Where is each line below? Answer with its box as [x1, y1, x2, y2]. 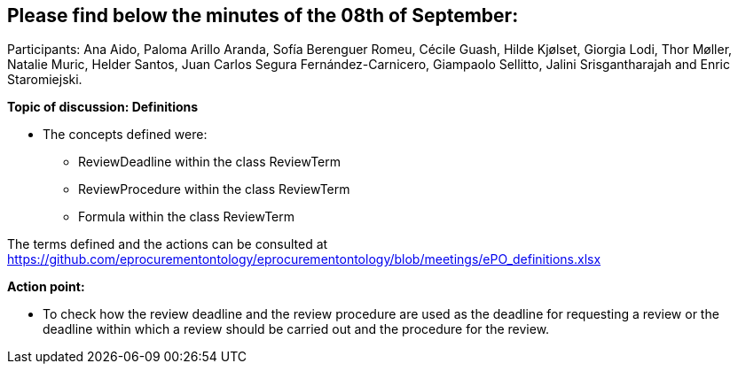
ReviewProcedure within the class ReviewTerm [78, 182, 350, 197]
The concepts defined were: [43, 127, 208, 143]
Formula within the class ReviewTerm [78, 209, 295, 225]
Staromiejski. [7, 72, 82, 88]
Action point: [7, 279, 85, 295]
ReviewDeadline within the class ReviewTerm [78, 154, 342, 170]
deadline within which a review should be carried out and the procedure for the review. [43, 321, 550, 337]
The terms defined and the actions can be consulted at [7, 236, 328, 252]
